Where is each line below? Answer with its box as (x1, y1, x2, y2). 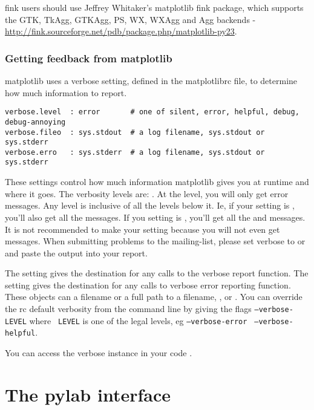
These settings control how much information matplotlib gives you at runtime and (5, 175, 309, 188)
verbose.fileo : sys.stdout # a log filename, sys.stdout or (5, 128, 265, 137)
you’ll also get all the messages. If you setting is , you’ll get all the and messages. (5, 210, 306, 223)
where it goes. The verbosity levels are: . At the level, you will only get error (5, 187, 289, 200)
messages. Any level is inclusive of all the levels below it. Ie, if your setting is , (5, 199, 295, 212)
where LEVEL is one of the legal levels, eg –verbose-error (29, 314, 247, 327)
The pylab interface (5, 382, 171, 406)
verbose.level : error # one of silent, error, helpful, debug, (5, 108, 299, 117)
